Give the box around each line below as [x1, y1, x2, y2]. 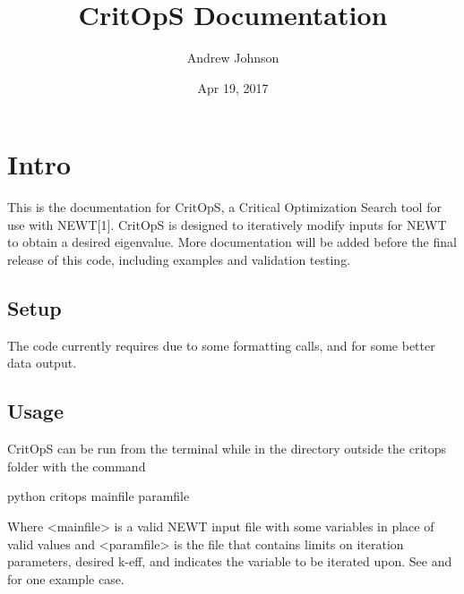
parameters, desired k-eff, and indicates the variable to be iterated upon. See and [7, 552, 452, 571]
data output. [7, 353, 77, 372]
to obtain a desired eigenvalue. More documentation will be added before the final [7, 233, 457, 251]
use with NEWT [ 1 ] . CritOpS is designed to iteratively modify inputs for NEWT [7, 215, 447, 233]
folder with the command [7, 456, 146, 475]
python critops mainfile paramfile [7, 487, 190, 505]
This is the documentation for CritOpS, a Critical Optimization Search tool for [7, 198, 442, 216]
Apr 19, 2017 [197, 78, 269, 97]
